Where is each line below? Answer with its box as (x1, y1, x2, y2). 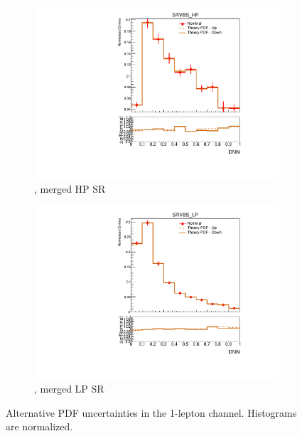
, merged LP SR (34, 381, 104, 395)
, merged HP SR (34, 181, 106, 196)
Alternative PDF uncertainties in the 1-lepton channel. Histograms (6, 405, 297, 420)
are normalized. (6, 419, 73, 434)
